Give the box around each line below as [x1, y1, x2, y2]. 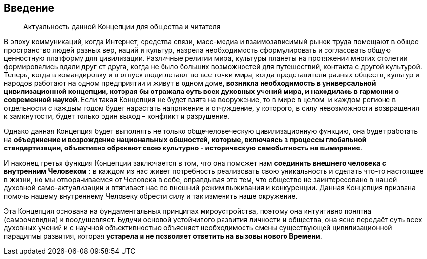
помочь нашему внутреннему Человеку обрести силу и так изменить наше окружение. [4, 192, 298, 201]
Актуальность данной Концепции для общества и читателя [23, 22, 221, 31]
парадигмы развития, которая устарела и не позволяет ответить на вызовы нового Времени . [4, 232, 322, 240]
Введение [4, 2, 55, 14]
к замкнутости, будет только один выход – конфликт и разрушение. [4, 112, 230, 121]
